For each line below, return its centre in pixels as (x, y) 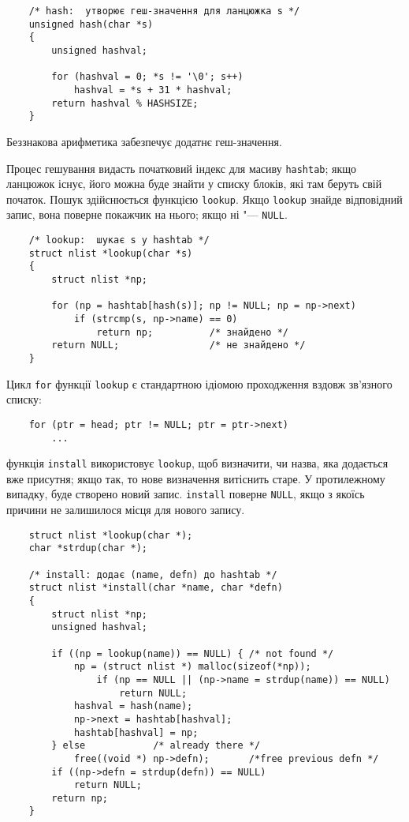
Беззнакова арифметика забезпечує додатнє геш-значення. (144, 141)
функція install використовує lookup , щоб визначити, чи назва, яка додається (197, 463)
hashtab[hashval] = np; (136, 732)
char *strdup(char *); (88, 548)
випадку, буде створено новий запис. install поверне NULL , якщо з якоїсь (186, 494)
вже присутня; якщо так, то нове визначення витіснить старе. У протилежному (196, 478)
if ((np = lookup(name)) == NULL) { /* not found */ (193, 653)
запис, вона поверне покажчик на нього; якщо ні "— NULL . (147, 214)
